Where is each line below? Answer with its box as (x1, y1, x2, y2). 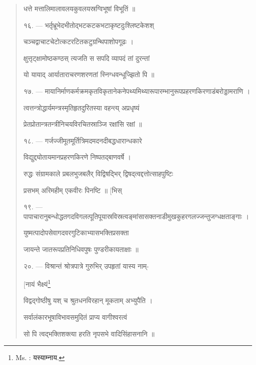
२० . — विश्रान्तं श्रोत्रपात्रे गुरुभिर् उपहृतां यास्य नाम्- (23, 260, 149, 271)
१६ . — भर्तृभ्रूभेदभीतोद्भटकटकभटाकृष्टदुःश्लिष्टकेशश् (23, 20, 154, 30)
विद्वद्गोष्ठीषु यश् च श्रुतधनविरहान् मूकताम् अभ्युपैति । (23, 295, 153, 306)
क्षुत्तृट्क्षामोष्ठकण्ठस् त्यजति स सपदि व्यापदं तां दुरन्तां (23, 53, 150, 63)
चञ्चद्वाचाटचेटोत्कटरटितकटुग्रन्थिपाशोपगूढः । (23, 36, 134, 47)
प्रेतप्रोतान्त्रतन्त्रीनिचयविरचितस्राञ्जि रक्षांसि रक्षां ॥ (23, 119, 142, 129)
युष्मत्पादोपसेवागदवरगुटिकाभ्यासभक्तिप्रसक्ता (23, 227, 129, 238)
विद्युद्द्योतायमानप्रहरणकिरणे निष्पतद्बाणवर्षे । (23, 152, 131, 162)
